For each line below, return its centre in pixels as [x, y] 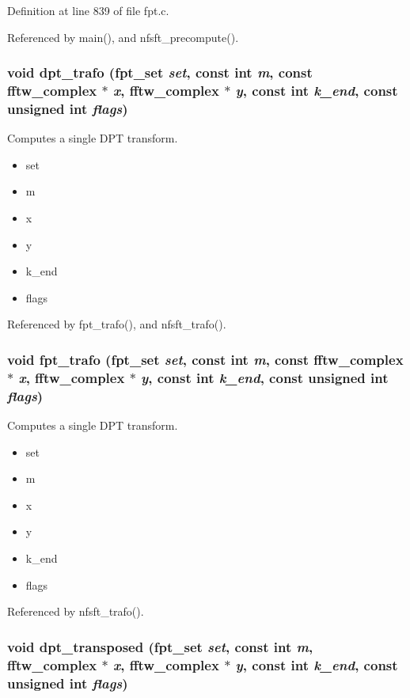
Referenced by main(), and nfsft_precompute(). [123, 37]
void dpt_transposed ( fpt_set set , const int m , [160, 646]
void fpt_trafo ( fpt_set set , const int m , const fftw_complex [205, 359]
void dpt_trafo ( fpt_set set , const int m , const [160, 72]
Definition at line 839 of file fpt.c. [88, 10]
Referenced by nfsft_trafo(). [76, 611]
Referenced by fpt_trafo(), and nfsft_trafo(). [117, 324]
